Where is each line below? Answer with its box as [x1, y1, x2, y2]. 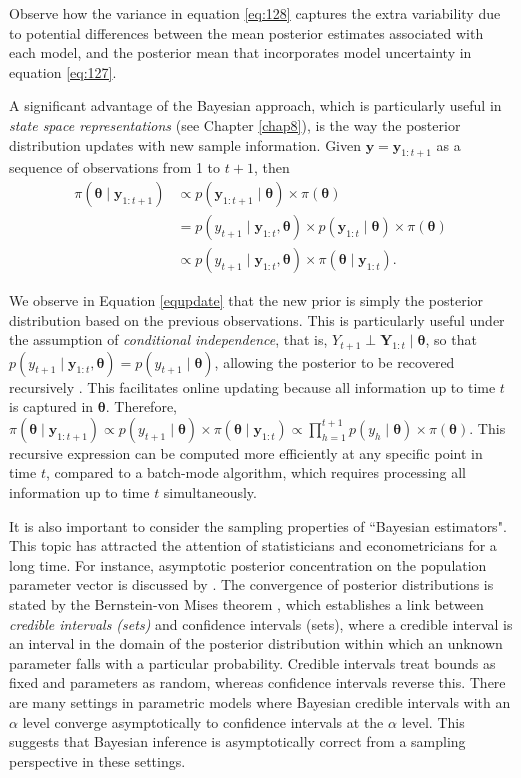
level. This [401, 711, 465, 732]
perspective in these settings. [9, 750, 186, 771]
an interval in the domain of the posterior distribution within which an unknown [9, 633, 503, 654]
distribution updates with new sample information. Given [9, 134, 362, 155]
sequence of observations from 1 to [9, 157, 221, 178]
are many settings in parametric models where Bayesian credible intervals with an [9, 692, 511, 712]
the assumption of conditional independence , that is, [9, 329, 328, 350]
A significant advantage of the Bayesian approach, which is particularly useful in [9, 95, 502, 116]
